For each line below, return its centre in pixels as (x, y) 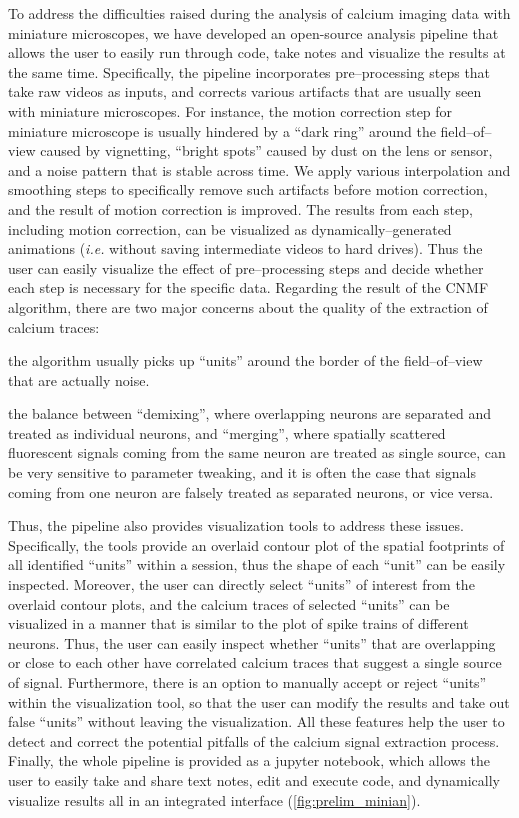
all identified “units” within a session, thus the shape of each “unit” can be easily (257, 564)
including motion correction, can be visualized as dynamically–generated (230, 228)
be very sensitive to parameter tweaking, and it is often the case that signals (242, 472)
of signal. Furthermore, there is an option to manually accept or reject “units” (247, 682)
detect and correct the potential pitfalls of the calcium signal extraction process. (254, 740)
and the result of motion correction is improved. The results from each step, (240, 208)
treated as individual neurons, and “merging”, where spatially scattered (227, 432)
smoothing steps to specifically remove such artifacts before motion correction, (248, 189)
